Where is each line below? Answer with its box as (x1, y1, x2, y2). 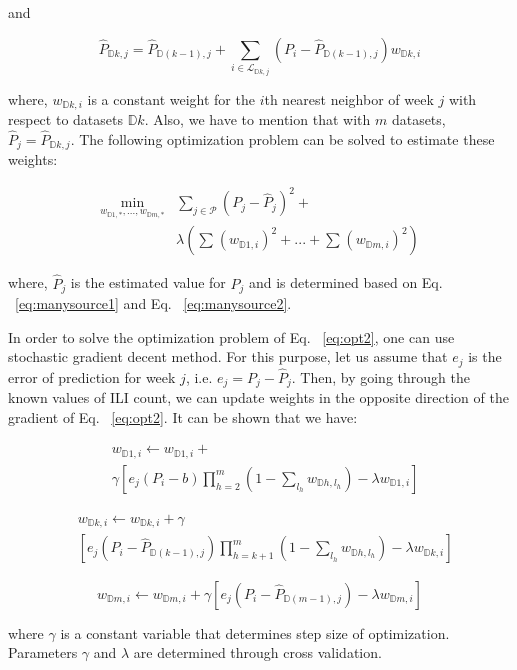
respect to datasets (8, 109, 123, 130)
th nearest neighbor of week (264, 88, 434, 109)
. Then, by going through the (291, 366, 470, 387)
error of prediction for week (8, 366, 176, 387)
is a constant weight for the (87, 88, 255, 109)
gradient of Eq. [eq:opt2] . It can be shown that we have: (8, 406, 358, 427)
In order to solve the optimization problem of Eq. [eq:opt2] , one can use (8, 326, 455, 347)
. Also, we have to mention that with (144, 109, 371, 130)
